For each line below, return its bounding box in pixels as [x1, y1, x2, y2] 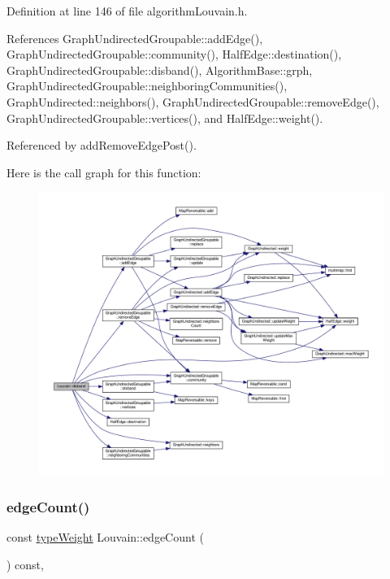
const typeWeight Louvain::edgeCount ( [6, 528, 204, 545]
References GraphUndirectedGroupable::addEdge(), [6, 29, 263, 46]
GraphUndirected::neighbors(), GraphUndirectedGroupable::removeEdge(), [6, 93, 379, 110]
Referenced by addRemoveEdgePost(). [6, 137, 197, 154]
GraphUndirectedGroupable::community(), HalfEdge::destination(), [6, 46, 342, 63]
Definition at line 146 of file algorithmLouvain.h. [6, 2, 248, 19]
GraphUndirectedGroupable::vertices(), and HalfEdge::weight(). [6, 109, 323, 126]
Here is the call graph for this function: [6, 163, 201, 181]
